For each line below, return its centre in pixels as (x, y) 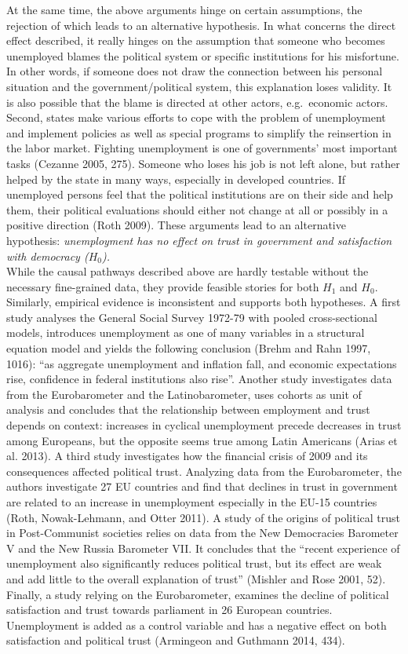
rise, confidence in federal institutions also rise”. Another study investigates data (199, 379)
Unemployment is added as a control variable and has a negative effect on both (197, 625)
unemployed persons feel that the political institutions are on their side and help (200, 194)
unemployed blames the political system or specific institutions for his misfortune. (203, 55)
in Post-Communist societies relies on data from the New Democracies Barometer (202, 533)
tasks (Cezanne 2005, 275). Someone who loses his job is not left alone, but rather (203, 163)
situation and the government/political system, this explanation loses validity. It (199, 86)
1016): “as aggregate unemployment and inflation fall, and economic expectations (202, 363)
